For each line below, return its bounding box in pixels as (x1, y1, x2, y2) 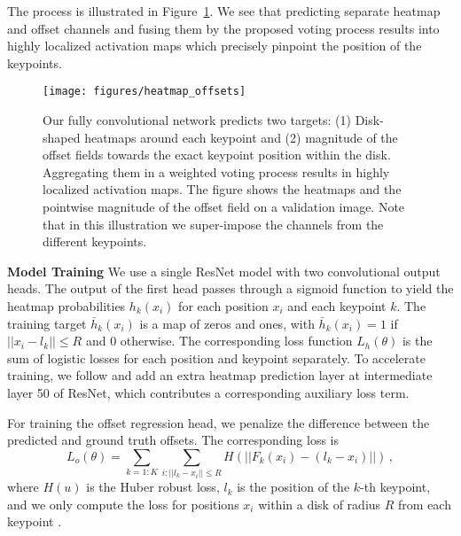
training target (7, 314, 87, 332)
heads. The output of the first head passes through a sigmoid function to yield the (7, 279, 454, 298)
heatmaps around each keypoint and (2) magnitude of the (84, 128, 398, 146)
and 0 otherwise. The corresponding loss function (85, 331, 353, 350)
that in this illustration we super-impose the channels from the (43, 214, 384, 233)
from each (398, 494, 451, 513)
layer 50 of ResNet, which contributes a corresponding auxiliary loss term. (7, 383, 410, 401)
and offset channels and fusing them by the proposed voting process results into (7, 19, 440, 37)
